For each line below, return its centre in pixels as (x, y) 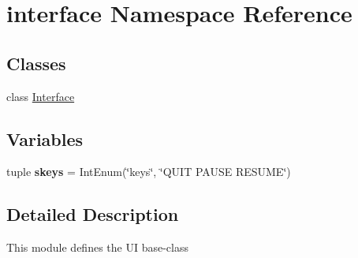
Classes (36, 63)
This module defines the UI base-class (97, 247)
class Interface (41, 96)
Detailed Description (93, 214)
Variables (45, 138)
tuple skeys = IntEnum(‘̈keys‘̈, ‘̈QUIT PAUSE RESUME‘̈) (149, 172)
